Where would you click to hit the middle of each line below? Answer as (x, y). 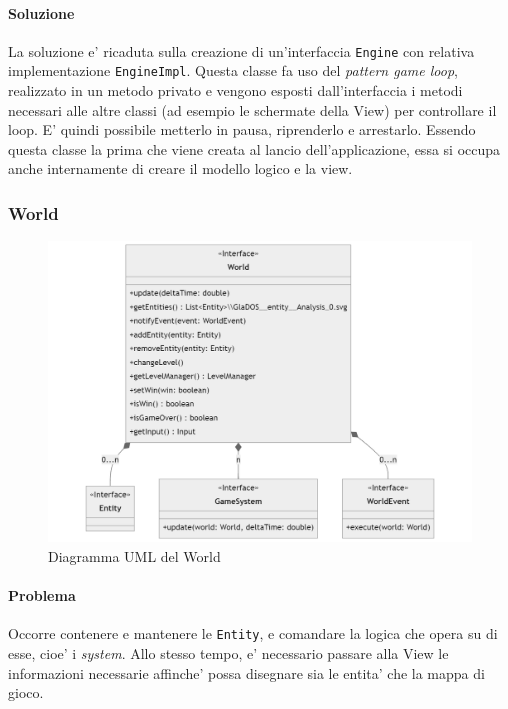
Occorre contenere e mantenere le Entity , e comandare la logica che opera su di (253, 633)
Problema (42, 595)
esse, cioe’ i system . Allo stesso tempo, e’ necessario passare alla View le (228, 652)
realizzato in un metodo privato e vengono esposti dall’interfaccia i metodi (235, 90)
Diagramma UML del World (134, 555)
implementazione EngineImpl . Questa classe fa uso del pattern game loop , (233, 70)
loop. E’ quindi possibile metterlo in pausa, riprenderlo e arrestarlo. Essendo (242, 129)
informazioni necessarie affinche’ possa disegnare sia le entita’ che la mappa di (246, 672)
